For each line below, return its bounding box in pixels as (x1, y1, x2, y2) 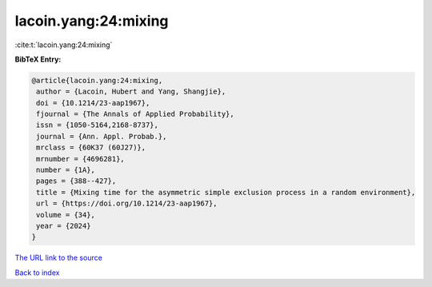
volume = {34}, (36, 210, 96, 219)
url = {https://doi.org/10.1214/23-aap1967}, (36, 199, 218, 208)
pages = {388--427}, (36, 177, 117, 185)
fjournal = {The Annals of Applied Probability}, (36, 110, 235, 119)
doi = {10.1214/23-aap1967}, (36, 98, 150, 107)
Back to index (14, 268, 60, 277)
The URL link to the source (14, 253, 103, 263)
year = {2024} (36, 221, 91, 230)
